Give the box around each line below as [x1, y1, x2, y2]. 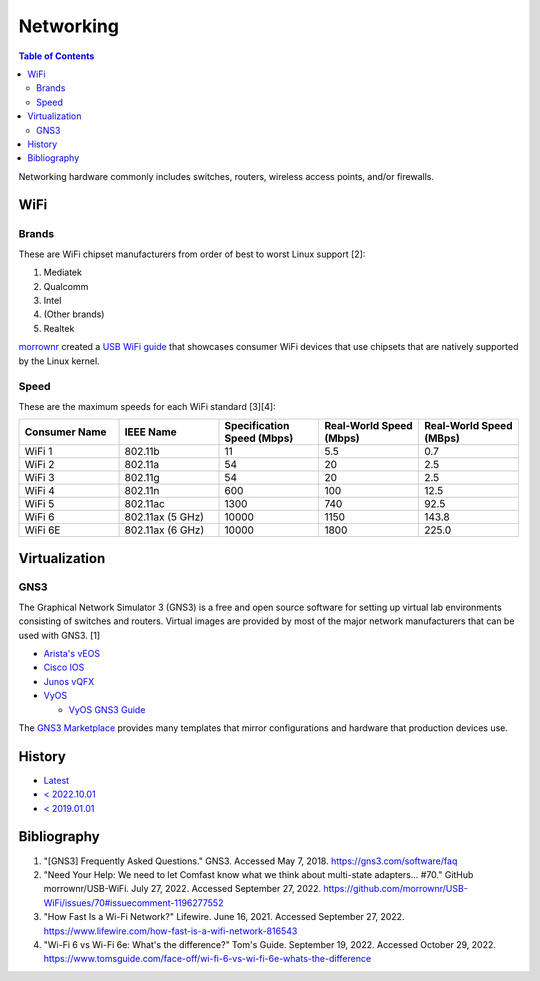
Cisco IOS [43, 661, 85, 674]
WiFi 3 [24, 471, 55, 485]
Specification [224, 419, 290, 433]
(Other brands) [43, 308, 105, 320]
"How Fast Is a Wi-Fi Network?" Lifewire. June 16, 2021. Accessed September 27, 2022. [43, 911, 405, 923]
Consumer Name [24, 425, 107, 439]
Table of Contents [18, 50, 95, 62]
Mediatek [43, 266, 82, 279]
